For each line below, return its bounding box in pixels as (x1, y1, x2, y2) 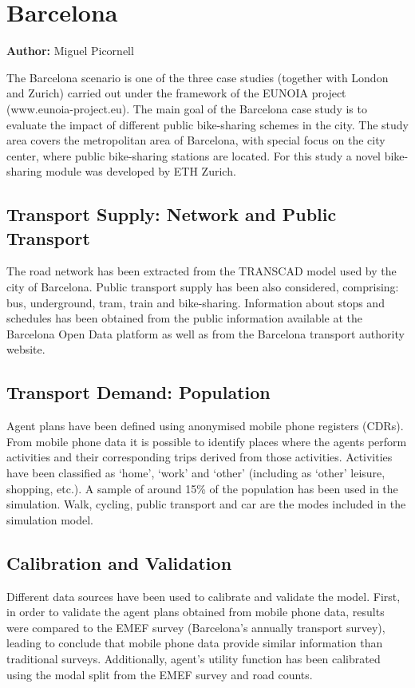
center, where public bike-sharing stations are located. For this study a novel (6, 147, 381, 164)
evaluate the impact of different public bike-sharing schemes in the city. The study (6, 116, 409, 132)
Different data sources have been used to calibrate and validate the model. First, (6, 587, 401, 604)
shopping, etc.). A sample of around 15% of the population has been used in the (6, 480, 398, 496)
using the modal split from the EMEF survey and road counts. (6, 666, 313, 682)
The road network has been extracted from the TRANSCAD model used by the (6, 263, 397, 279)
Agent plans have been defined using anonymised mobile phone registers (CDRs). (6, 417, 404, 434)
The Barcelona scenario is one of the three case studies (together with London (6, 69, 389, 85)
